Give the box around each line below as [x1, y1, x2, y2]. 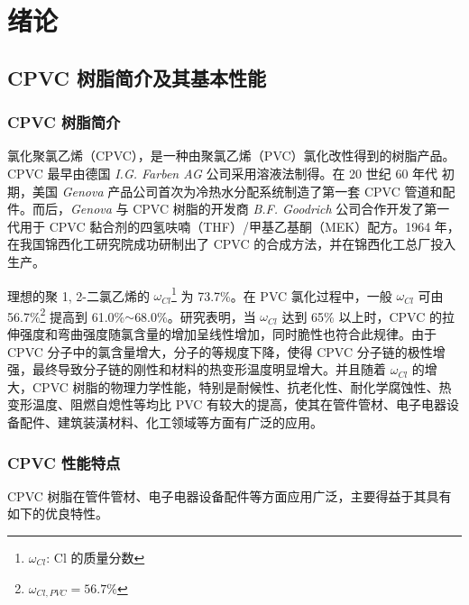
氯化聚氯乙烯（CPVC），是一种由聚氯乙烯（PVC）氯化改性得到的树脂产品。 [7, 146, 455, 165]
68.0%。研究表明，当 [134, 307, 256, 325]
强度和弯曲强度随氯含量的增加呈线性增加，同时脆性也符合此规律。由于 [19, 325, 437, 344]
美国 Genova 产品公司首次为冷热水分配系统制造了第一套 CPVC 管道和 [32, 181, 443, 200]
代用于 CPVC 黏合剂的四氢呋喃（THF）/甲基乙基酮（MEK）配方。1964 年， [7, 216, 460, 235]
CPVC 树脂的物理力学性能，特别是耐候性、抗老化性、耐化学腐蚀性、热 [32, 377, 452, 396]
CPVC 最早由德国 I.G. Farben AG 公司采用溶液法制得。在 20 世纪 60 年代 [7, 163, 438, 182]
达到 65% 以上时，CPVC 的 [281, 307, 442, 325]
